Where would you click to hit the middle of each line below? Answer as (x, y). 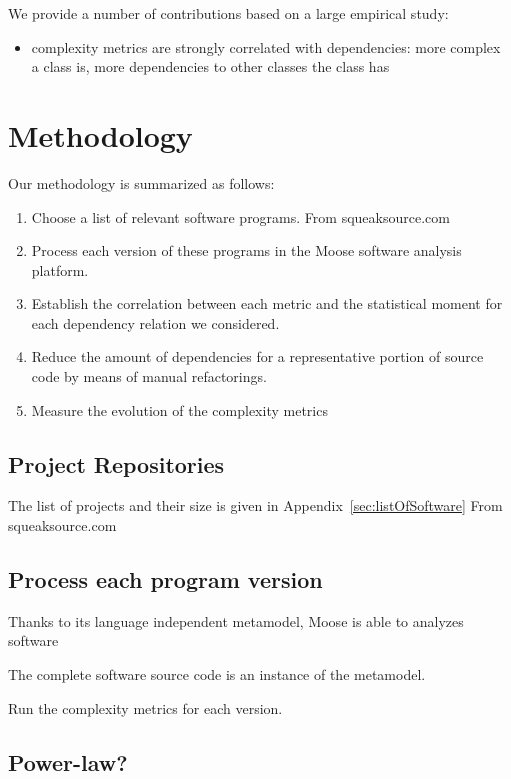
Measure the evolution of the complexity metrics (179, 409)
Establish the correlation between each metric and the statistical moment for (267, 303)
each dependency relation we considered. (155, 322)
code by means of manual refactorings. (149, 376)
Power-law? (68, 761)
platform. (60, 269)
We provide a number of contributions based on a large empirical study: (228, 13)
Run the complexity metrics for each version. (145, 707)
